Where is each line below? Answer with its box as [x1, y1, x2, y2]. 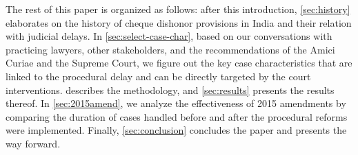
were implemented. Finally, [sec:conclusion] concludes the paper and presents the [6, 123, 347, 137]
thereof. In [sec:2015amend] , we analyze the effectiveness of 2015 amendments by [6, 96, 346, 110]
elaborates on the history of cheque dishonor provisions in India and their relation [6, 15, 352, 29]
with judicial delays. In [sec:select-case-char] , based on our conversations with [6, 29, 332, 43]
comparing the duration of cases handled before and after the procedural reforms [6, 109, 348, 123]
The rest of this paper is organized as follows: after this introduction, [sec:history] [6, 2, 350, 16]
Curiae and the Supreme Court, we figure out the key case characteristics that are [6, 56, 352, 70]
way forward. [6, 136, 61, 150]
